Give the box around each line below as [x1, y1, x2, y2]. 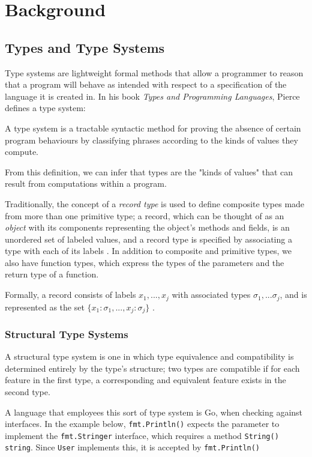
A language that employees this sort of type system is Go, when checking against [5, 405, 303, 418]
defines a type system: [5, 101, 86, 114]
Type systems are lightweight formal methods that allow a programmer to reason [5, 66, 304, 79]
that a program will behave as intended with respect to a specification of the [5, 78, 287, 91]
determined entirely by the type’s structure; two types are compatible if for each [5, 362, 300, 374]
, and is [280, 288, 307, 301]
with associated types [172, 288, 251, 301]
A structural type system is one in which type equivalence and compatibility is [5, 350, 294, 363]
